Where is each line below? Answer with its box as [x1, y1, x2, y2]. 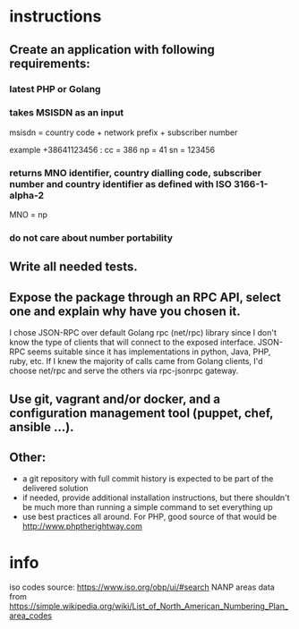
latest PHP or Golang [9, 82, 101, 95]
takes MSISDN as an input [9, 106, 124, 119]
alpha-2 [9, 189, 45, 201]
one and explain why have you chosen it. [9, 303, 242, 319]
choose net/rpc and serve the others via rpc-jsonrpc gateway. [9, 365, 239, 377]
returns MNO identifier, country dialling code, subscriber [9, 166, 262, 179]
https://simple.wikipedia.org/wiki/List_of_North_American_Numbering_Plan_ [9, 601, 289, 612]
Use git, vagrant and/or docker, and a [9, 391, 221, 406]
